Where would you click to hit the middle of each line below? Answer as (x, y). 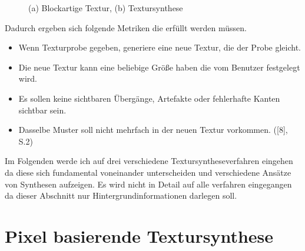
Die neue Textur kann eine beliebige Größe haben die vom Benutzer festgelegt (159, 67)
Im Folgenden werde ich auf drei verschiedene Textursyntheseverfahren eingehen (149, 161)
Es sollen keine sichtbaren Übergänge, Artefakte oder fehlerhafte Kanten (149, 98)
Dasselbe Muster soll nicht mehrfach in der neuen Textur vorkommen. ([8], (153, 130)
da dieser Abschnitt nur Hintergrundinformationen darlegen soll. (121, 195)
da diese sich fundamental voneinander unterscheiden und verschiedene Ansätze (148, 172)
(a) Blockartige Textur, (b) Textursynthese (106, 8)
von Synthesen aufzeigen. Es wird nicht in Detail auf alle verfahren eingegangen (148, 184)
